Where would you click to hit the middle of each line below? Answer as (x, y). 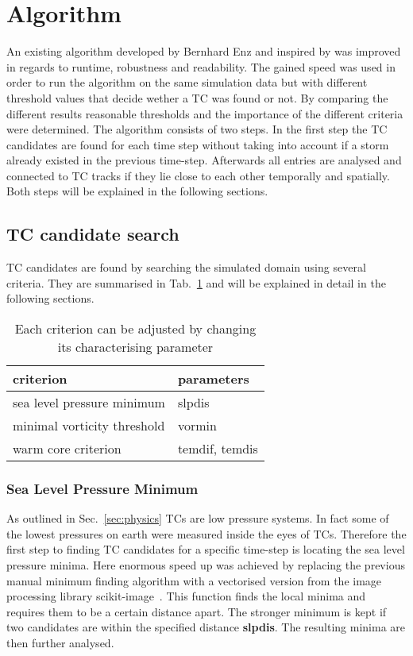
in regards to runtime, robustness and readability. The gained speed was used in (201, 66)
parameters (213, 379)
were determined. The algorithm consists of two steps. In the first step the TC (197, 129)
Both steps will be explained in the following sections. (137, 191)
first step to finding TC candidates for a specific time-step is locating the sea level (206, 549)
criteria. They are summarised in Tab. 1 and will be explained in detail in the (196, 282)
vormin (197, 426)
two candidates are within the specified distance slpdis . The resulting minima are (206, 627)
